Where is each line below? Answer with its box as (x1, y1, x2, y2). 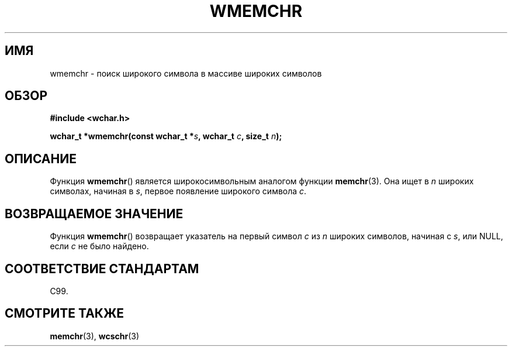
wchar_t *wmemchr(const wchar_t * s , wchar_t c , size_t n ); (50, 131, 282, 142)
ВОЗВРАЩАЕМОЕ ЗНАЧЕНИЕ (5, 206, 184, 221)
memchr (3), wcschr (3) (50, 331, 140, 341)
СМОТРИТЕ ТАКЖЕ (5, 306, 124, 321)
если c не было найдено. (50, 241, 149, 252)
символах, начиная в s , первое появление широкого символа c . (50, 186, 307, 197)
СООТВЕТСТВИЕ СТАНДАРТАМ (5, 261, 199, 276)
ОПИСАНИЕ (5, 151, 77, 166)
